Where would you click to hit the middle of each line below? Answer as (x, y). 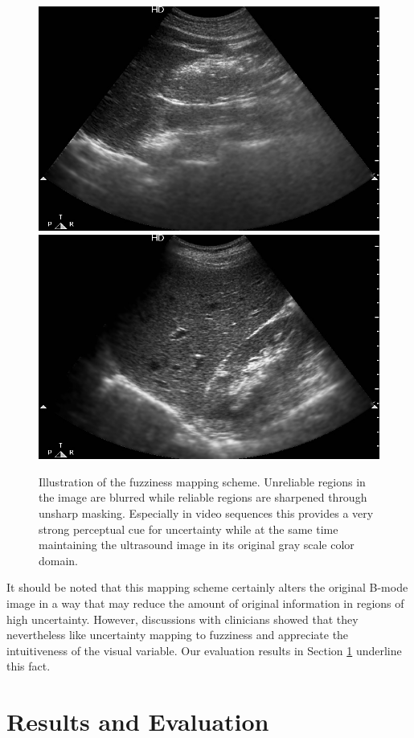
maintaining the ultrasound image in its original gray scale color (197, 545)
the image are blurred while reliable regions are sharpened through (203, 497)
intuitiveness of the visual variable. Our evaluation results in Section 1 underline (204, 650)
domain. (59, 560)
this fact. (29, 666)
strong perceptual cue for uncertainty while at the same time (189, 529)
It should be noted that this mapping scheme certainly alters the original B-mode (207, 587)
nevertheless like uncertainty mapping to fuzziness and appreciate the (178, 635)
